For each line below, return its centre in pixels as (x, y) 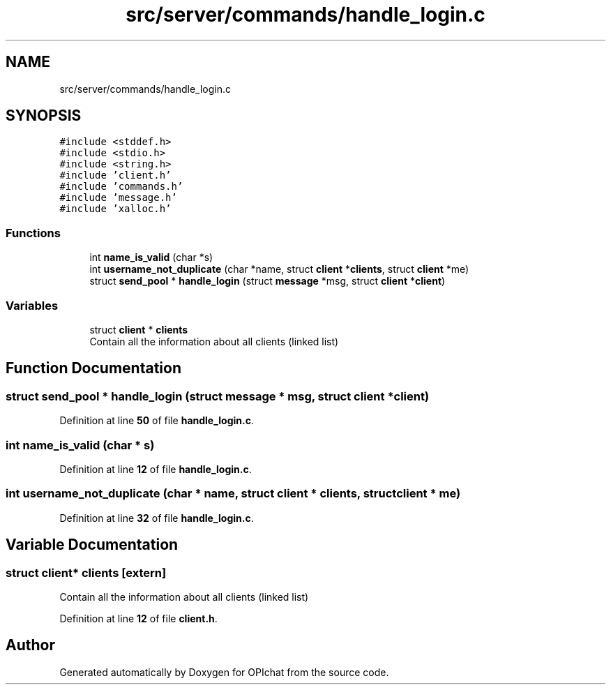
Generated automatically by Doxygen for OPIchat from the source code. (224, 672)
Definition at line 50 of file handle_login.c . (157, 421)
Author (30, 645)
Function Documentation (93, 368)
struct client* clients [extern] (86, 572)
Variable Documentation (92, 545)
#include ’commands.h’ (121, 187)
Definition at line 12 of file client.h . (138, 618)
